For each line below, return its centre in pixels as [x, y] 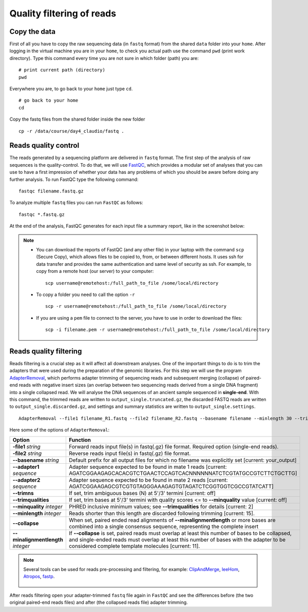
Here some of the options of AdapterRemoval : [60, 430]
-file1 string [26, 446]
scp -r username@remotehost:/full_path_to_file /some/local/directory [136, 306]
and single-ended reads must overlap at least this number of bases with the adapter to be [177, 540]
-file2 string [27, 453]
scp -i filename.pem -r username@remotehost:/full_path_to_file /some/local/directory [158, 330]
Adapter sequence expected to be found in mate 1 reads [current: [148, 467]
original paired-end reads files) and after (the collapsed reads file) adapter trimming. [99, 602]
